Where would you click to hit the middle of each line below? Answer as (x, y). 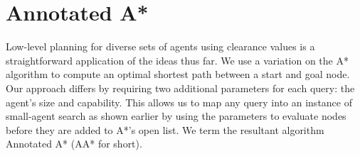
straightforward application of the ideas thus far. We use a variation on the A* (177, 60)
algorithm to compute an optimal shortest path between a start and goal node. (178, 74)
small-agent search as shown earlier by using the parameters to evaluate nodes (176, 116)
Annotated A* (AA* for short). (74, 144)
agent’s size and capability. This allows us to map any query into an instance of (179, 102)
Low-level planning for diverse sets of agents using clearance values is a (160, 46)
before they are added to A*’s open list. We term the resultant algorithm (165, 129)
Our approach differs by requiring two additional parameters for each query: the (180, 88)
